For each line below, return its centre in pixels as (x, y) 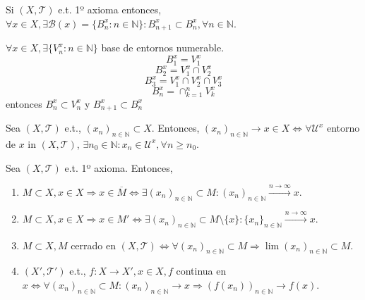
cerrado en (93, 245)
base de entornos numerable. (163, 48)
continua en (201, 271)
